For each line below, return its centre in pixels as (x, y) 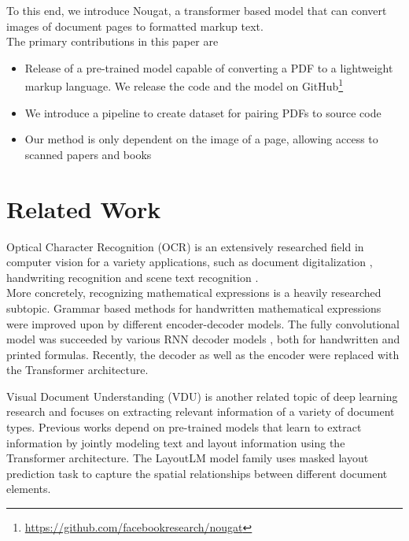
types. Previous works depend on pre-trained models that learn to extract (184, 427)
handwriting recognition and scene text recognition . (133, 277)
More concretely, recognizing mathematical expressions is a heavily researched (194, 293)
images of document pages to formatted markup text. (135, 26)
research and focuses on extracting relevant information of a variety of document (201, 411)
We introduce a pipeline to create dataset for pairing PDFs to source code (203, 112)
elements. (29, 489)
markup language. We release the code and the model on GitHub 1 (184, 85)
